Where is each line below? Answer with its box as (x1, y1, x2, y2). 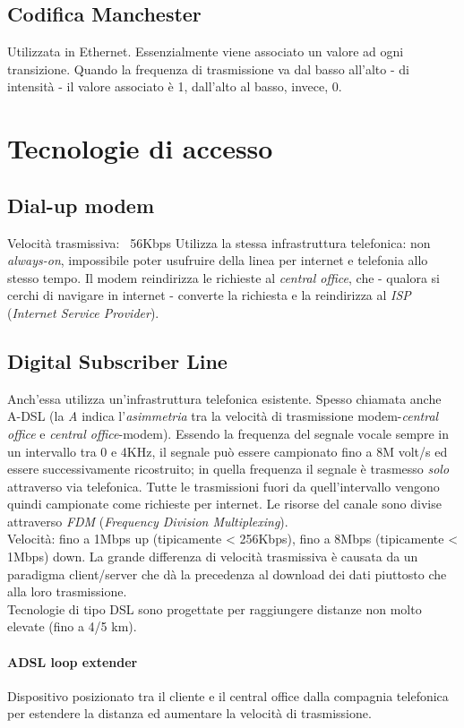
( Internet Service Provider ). (7, 303, 159, 321)
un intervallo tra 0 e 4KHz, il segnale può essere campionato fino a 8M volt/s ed (7, 441, 448, 460)
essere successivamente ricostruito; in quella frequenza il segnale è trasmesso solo (7, 459, 450, 478)
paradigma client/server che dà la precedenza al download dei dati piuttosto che (7, 564, 447, 583)
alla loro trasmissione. (7, 582, 127, 601)
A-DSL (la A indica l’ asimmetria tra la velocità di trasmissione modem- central (7, 407, 439, 425)
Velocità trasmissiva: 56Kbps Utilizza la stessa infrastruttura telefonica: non (7, 233, 431, 252)
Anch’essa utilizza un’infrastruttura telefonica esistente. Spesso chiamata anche (7, 389, 442, 407)
